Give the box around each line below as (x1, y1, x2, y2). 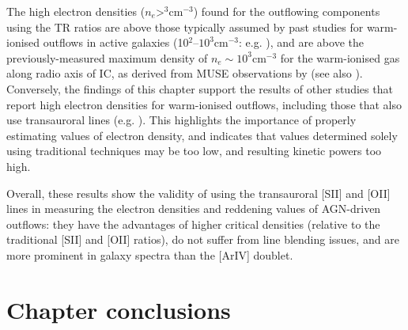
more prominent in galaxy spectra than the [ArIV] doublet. (6, 246, 293, 263)
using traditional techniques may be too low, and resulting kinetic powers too (6, 142, 382, 159)
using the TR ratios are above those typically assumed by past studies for (6, 18, 364, 35)
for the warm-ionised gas (280, 49, 400, 66)
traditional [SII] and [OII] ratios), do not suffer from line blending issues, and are (6, 231, 399, 248)
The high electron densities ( (6, 3, 145, 19)
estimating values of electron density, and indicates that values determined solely (6, 127, 398, 143)
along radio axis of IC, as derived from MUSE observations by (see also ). (6, 65, 363, 82)
